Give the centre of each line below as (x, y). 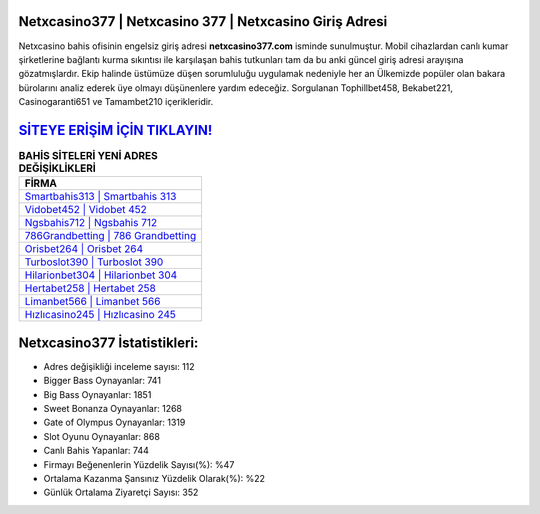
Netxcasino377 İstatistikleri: (108, 342)
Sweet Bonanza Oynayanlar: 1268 (113, 409)
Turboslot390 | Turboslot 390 (94, 262)
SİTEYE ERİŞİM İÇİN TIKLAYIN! (115, 130)
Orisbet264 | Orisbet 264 (84, 249)
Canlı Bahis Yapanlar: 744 (96, 451)
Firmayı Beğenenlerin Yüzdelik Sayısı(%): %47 (139, 464)
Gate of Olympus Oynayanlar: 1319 (114, 422)
